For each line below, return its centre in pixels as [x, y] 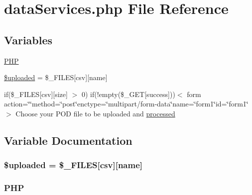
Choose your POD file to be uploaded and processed [95, 113]
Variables [28, 40]
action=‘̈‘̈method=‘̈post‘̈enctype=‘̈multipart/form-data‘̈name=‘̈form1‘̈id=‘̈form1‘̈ [126, 104]
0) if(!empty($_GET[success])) [128, 94]
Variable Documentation [68, 140]
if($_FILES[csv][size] [36, 94]
